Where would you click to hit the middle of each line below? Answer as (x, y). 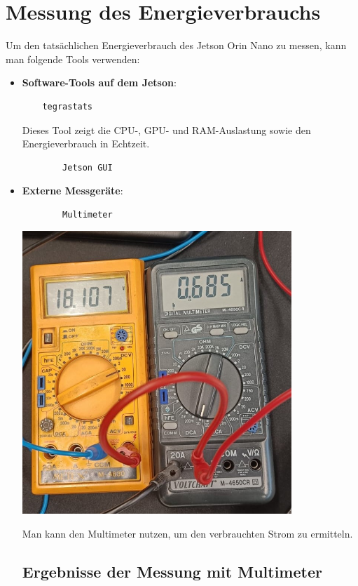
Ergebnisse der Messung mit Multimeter (172, 571)
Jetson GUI (88, 167)
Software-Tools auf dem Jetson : (99, 82)
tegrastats (68, 106)
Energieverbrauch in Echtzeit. (86, 144)
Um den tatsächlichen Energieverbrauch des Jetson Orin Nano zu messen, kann (176, 45)
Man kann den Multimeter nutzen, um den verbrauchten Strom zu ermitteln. (187, 533)
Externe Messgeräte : (73, 191)
